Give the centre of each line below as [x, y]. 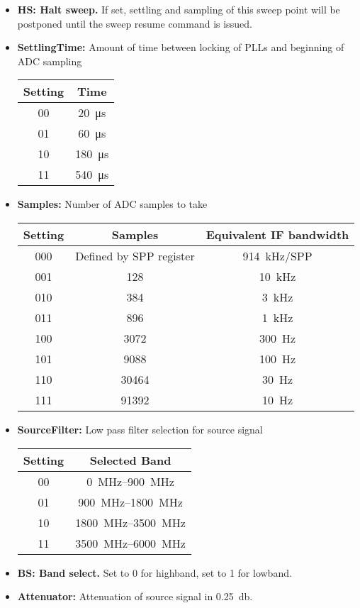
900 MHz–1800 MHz [130, 502]
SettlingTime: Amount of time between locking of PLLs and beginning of [181, 47]
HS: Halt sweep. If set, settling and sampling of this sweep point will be [179, 9]
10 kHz [277, 276]
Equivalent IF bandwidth [277, 234]
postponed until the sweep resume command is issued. [135, 23]
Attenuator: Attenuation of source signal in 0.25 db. [135, 596]
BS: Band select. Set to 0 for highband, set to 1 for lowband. [154, 572]
